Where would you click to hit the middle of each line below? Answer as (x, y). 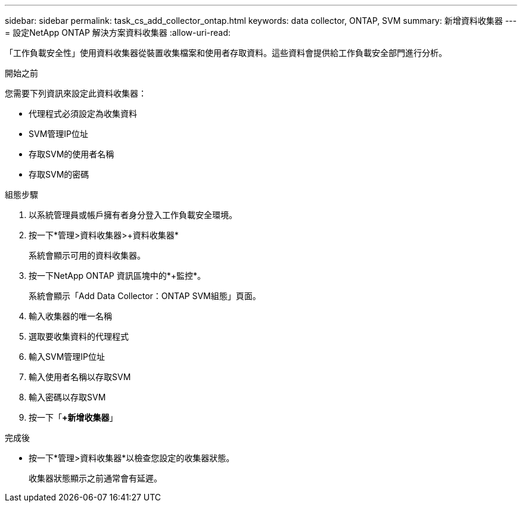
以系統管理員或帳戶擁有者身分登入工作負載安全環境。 (133, 215)
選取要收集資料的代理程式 (79, 336)
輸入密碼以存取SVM (67, 397)
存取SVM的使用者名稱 (72, 154)
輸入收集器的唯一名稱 (70, 316)
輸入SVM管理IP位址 (67, 357)
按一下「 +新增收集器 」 (73, 417)
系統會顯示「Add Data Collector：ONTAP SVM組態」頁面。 (145, 296)
